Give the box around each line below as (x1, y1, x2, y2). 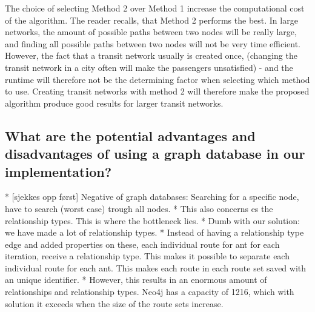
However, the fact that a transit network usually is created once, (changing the (5, 49, 297, 62)
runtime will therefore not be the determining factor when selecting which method (5, 73, 310, 85)
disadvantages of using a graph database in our (5, 144, 305, 163)
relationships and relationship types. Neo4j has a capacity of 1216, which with (5, 285, 294, 298)
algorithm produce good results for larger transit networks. (5, 96, 224, 109)
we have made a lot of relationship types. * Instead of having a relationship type (5, 226, 304, 239)
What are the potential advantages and (5, 126, 256, 145)
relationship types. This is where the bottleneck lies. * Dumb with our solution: (5, 214, 300, 227)
